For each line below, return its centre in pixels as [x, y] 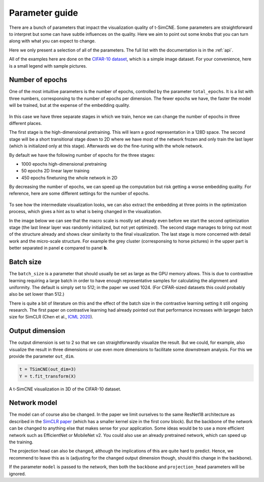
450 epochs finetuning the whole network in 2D [69, 178]
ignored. [18, 474]
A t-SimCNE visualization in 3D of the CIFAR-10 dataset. [65, 389]
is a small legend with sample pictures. [48, 66]
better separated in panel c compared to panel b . [58, 248]
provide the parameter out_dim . [42, 356]
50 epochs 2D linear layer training [55, 171]
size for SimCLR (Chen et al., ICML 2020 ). [51, 317]
